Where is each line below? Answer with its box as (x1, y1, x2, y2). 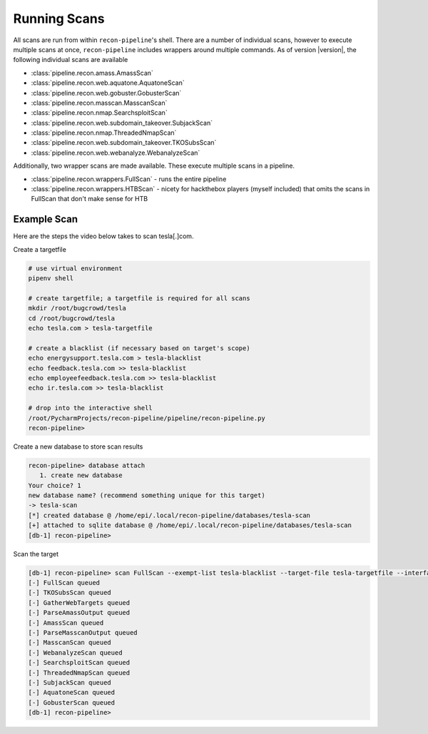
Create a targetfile (13, 245, 67, 253)
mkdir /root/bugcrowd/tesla (28, 304, 126, 312)
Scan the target (13, 549, 59, 558)
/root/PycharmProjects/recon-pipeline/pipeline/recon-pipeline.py (28, 414, 265, 422)
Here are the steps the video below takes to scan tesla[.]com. (13, 232, 194, 240)
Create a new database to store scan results (13, 442, 143, 451)
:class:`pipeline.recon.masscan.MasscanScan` (31, 98, 168, 107)
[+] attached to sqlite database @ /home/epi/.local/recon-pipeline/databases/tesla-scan (28, 521, 352, 529)
